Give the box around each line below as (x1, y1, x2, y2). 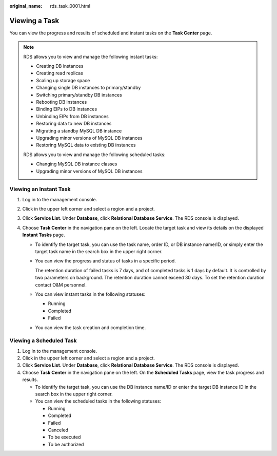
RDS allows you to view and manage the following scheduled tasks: (23, 151, 166, 158)
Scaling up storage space (36, 77, 90, 83)
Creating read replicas (36, 70, 83, 77)
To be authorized (48, 441, 84, 447)
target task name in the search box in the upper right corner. (35, 249, 163, 255)
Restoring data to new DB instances (36, 121, 112, 127)
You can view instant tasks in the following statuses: (35, 291, 146, 297)
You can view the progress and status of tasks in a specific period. (35, 258, 176, 264)
